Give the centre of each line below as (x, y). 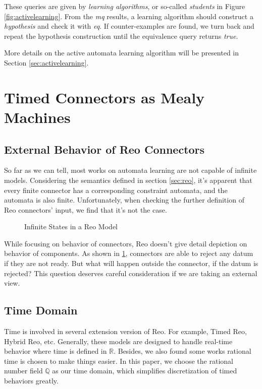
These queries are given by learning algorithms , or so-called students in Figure (125, 6)
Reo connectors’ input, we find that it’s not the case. (86, 209)
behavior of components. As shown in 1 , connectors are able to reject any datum (129, 253)
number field (23, 371)
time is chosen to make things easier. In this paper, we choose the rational (119, 361)
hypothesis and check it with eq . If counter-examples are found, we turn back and (129, 26)
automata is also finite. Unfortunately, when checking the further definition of (124, 200)
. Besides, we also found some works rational (182, 351)
